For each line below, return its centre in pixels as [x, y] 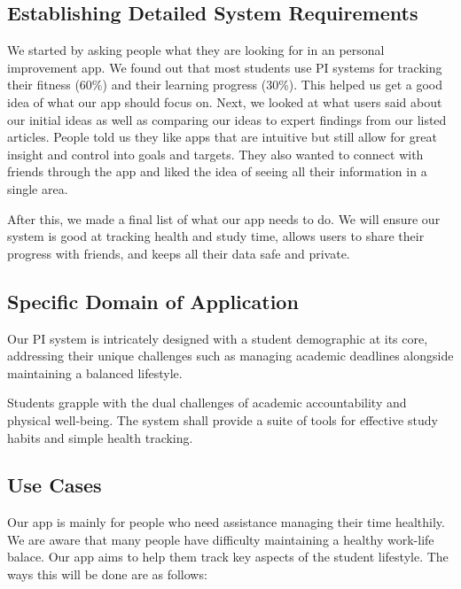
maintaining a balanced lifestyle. [95, 372]
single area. [38, 188]
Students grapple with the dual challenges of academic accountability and [207, 403]
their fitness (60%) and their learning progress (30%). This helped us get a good [225, 85]
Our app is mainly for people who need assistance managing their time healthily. [226, 522]
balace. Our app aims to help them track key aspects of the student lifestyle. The [228, 557]
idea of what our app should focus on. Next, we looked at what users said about [225, 101]
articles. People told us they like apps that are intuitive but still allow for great [222, 137]
